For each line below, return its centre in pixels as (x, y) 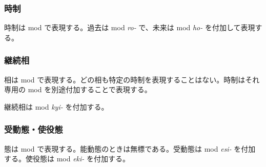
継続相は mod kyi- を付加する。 (56, 106)
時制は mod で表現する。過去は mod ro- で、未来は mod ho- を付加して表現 (130, 27)
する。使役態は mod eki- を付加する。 (67, 159)
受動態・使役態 (34, 129)
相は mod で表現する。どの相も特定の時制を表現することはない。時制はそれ (132, 79)
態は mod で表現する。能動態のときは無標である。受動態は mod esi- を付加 (130, 148)
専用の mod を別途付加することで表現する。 (78, 89)
